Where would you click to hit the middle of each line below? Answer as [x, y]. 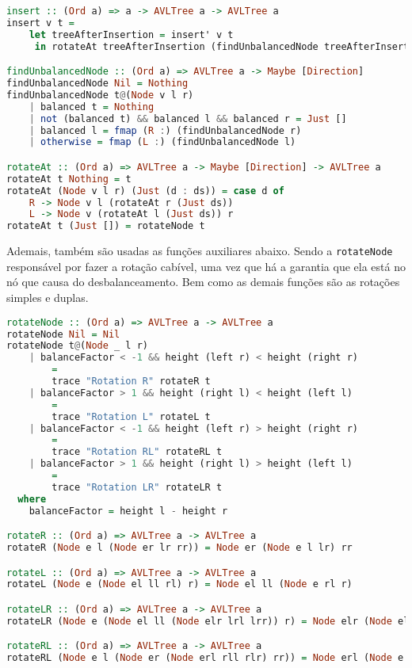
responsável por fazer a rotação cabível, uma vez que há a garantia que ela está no [206, 266]
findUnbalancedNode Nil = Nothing [97, 84]
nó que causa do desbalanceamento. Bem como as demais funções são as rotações [203, 282]
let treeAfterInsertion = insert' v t [131, 34]
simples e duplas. [48, 298]
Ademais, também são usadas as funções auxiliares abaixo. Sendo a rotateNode [200, 251]
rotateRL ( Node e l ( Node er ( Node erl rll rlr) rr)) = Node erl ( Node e [205, 658]
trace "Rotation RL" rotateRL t [137, 452]
